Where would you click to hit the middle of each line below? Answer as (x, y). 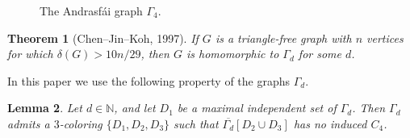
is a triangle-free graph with (283, 38)
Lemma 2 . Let (45, 108)
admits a (29, 123)
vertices (385, 38)
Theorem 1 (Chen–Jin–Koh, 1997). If (103, 38)
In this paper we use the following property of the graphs (149, 80)
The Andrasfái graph (91, 10)
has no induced (330, 123)
